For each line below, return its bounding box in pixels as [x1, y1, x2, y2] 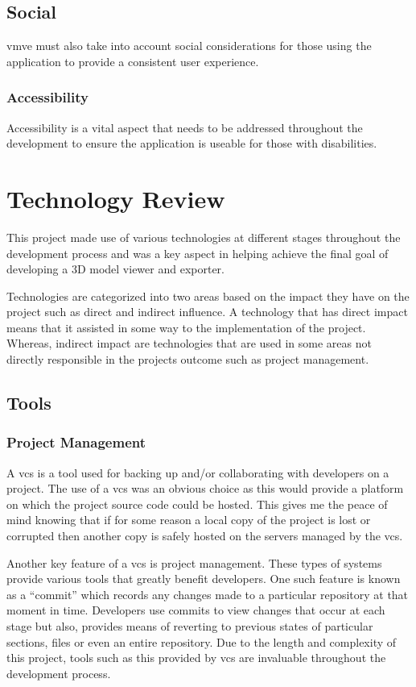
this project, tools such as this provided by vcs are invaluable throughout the [6, 649, 386, 666]
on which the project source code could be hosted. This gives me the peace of [6, 495, 388, 512]
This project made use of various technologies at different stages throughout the [6, 228, 401, 245]
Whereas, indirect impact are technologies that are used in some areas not [6, 335, 372, 352]
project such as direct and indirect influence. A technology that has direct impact [6, 303, 408, 320]
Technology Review [6, 181, 225, 214]
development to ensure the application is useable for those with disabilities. [6, 135, 377, 152]
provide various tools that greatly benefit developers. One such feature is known [6, 570, 401, 587]
